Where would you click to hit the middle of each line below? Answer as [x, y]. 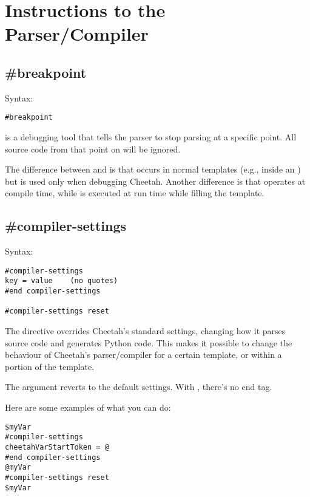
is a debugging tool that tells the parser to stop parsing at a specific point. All [151, 137]
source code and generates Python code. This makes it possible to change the [149, 342]
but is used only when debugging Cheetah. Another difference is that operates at [155, 181]
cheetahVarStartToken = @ [57, 447]
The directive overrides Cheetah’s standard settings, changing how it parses [145, 331]
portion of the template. [50, 366]
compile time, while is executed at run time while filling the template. [135, 193]
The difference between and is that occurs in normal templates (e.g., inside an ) [153, 169]
